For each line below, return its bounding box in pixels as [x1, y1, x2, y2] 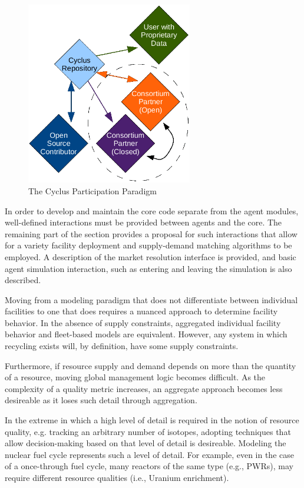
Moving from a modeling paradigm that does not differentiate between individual [5, 293, 298, 306]
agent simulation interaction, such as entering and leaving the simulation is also [5, 262, 292, 274]
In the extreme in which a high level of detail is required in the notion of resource [5, 414, 299, 426]
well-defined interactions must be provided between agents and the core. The [5, 216, 282, 228]
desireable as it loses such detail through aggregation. [5, 394, 197, 406]
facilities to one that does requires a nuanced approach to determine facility [5, 305, 278, 317]
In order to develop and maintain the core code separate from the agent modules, [5, 204, 299, 217]
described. [5, 274, 41, 286]
